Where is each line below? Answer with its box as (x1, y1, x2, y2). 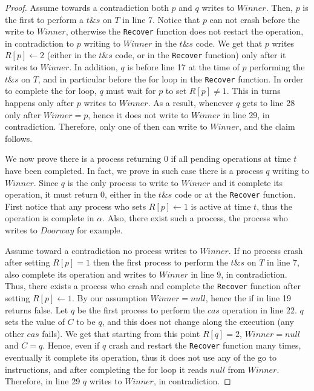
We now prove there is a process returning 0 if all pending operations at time (5, 152, 291, 165)
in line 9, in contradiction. (191, 267, 287, 280)
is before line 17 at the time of (127, 61, 240, 73)
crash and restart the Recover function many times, (108, 339, 301, 352)
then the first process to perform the (93, 256, 228, 269)
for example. (76, 223, 123, 236)
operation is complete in (5, 212, 94, 224)
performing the (249, 61, 305, 73)
